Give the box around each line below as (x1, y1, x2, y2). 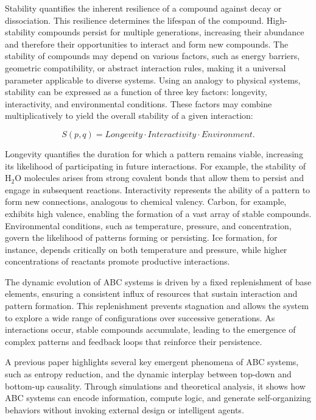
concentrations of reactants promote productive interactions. (5, 255, 230, 268)
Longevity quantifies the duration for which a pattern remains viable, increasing (5, 147, 303, 160)
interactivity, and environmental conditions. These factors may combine (5, 97, 272, 110)
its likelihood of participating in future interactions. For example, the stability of (5, 159, 306, 172)
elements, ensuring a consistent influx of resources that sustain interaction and (5, 287, 298, 300)
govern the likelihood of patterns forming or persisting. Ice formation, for (5, 231, 278, 244)
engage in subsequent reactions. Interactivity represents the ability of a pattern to (5, 183, 311, 196)
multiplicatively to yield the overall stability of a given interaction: (5, 109, 253, 122)
